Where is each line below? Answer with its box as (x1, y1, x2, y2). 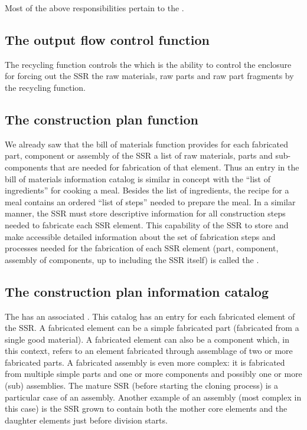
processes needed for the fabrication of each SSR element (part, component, (5, 242, 279, 254)
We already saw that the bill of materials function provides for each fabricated (5, 137, 288, 150)
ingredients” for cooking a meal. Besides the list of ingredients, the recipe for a (5, 184, 289, 196)
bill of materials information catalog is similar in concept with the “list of (5, 172, 270, 185)
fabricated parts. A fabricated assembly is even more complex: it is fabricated (5, 356, 285, 368)
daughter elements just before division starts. (5, 413, 168, 426)
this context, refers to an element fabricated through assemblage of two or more (5, 344, 293, 357)
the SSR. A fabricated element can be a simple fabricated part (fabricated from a (5, 321, 299, 334)
